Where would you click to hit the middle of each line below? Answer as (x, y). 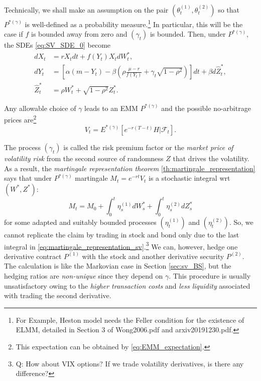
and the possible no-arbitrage (206, 108)
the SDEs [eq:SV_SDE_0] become (57, 45)
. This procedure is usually (210, 276)
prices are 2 (20, 119)
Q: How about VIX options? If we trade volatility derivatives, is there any (130, 363)
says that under (28, 178)
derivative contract (33, 256)
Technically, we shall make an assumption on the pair (86, 10)
